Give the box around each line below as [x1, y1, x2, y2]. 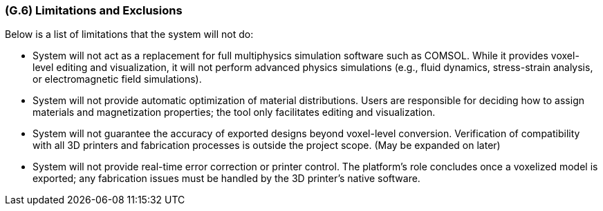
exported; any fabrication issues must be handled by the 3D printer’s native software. [33, 172, 420, 185]
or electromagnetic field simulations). [33, 73, 202, 86]
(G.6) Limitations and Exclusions [5, 3, 183, 17]
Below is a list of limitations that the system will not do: [5, 28, 254, 41]
